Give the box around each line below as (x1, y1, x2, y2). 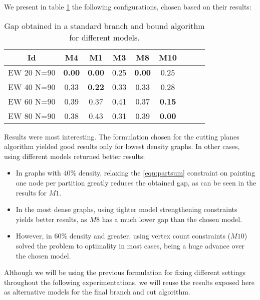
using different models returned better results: (4, 150, 145, 161)
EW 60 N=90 (8, 95, 56, 107)
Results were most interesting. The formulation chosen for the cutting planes (4, 131, 239, 141)
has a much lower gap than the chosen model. (102, 213, 242, 224)
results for (16, 187, 47, 197)
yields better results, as (16, 213, 87, 224)
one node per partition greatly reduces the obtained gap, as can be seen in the (16, 177, 256, 187)
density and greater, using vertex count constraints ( (69, 230, 231, 241)
